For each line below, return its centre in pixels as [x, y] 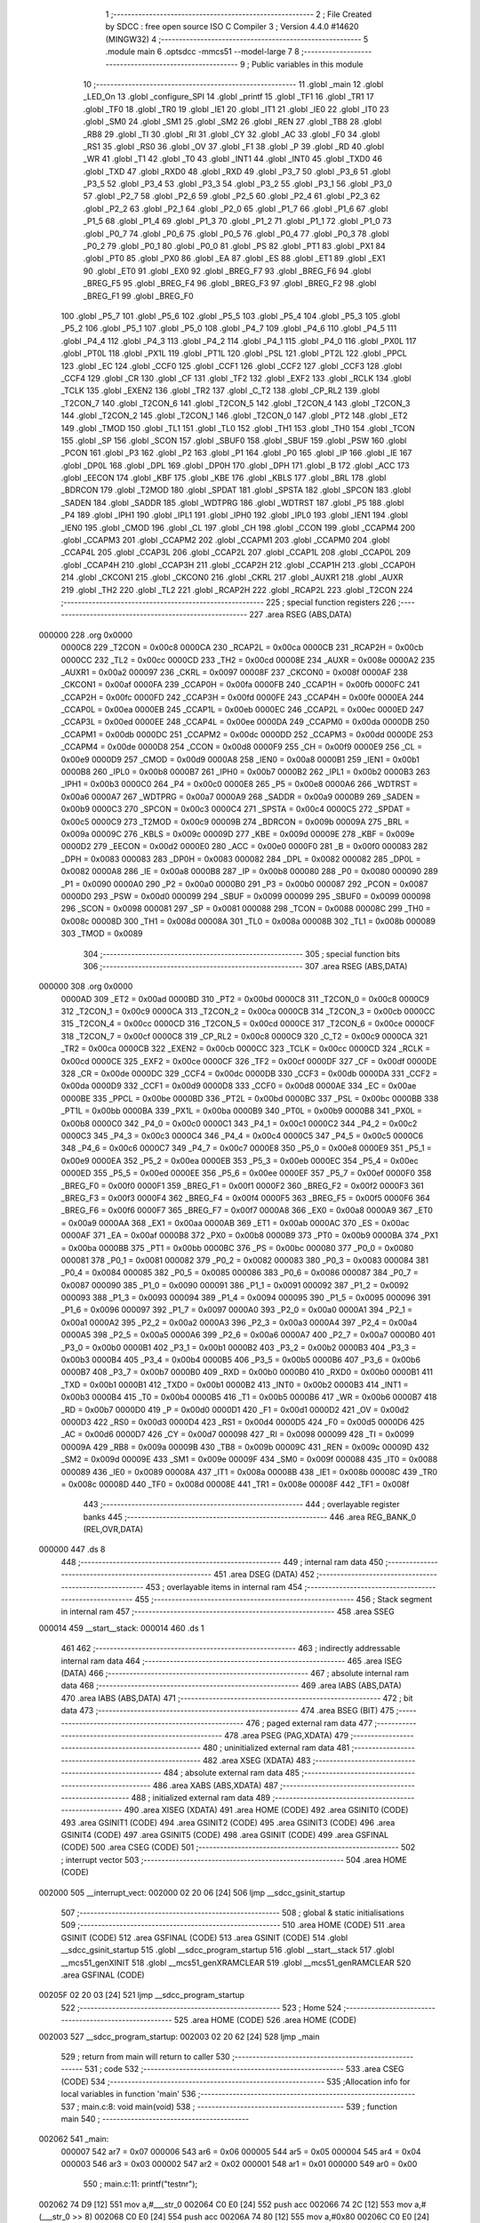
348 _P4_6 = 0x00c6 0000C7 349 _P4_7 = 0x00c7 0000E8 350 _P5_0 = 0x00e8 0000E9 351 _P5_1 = [247, 1148]
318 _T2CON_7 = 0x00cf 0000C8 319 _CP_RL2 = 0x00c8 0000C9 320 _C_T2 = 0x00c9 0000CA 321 [244, 1036]
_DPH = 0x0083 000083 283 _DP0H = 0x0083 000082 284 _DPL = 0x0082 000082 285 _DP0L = [241, 859]
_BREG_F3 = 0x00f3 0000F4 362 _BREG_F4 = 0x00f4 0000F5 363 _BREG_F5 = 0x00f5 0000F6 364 [246, 1198]
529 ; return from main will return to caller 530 [145, 2056]
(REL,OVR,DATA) [113, 1529]
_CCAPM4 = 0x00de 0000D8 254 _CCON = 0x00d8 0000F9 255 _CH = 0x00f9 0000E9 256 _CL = [241, 747]
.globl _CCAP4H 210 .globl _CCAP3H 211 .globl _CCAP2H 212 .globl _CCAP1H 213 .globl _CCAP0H [238, 565]
